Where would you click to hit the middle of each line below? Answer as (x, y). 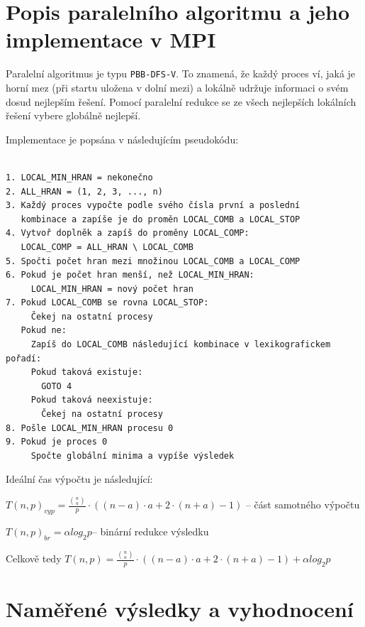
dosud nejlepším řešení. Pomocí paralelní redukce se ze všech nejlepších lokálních (181, 101)
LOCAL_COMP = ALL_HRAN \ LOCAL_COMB (107, 247)
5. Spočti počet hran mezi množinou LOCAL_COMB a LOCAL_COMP (153, 261)
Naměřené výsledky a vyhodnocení (180, 609)
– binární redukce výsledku (150, 531)
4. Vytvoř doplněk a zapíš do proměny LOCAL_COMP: (128, 233)
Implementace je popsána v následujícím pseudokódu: (122, 139)
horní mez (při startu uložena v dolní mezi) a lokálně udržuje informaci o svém (177, 87)
